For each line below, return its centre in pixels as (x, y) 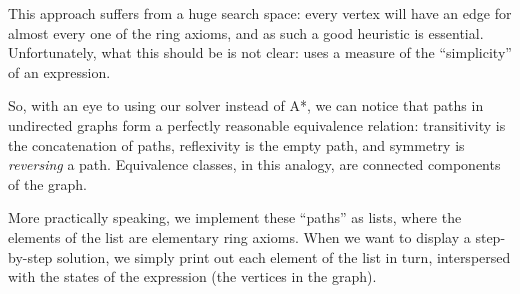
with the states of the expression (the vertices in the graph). (192, 276)
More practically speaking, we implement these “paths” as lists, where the (235, 217)
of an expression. (59, 71)
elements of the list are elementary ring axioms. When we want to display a (239, 236)
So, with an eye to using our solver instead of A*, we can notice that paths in (246, 105)
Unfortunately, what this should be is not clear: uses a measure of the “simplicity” (260, 52)
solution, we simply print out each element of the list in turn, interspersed (284, 256)
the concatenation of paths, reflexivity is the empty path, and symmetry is (236, 144)
